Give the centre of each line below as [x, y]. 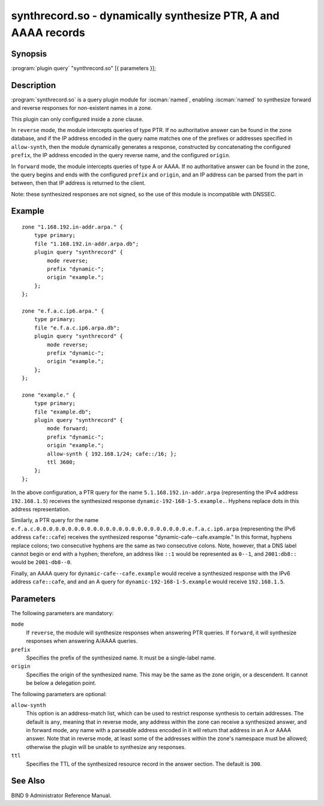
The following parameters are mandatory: [62, 613]
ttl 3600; [61, 462]
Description [34, 85]
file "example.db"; [63, 412]
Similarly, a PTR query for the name [55, 520]
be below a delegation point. [61, 683]
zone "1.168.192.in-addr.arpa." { [72, 227]
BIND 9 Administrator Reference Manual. [61, 795]
